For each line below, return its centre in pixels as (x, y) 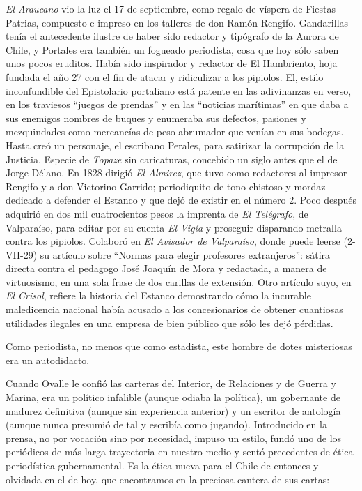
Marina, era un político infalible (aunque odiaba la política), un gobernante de (173, 397)
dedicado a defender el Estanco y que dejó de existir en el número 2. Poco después (181, 200)
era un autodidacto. (48, 360)
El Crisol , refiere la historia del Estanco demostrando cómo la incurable (158, 295)
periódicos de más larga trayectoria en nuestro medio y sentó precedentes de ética (180, 452)
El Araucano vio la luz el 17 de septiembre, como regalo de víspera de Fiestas (171, 8)
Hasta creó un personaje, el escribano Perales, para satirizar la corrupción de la (175, 145)
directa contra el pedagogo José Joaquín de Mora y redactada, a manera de (166, 268)
